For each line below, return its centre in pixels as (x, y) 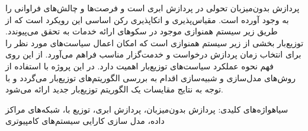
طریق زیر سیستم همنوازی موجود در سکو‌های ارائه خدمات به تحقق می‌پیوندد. (142, 31)
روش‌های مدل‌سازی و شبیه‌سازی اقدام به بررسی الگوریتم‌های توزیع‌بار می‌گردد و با (151, 77)
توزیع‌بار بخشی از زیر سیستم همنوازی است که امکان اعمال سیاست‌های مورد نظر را (155, 42)
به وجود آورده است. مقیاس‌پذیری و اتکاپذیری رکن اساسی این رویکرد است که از (147, 19)
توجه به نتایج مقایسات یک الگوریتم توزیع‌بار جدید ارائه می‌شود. (115, 89)
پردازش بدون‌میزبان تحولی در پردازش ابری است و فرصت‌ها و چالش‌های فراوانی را (153, 8)
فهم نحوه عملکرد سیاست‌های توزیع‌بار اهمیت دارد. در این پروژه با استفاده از (139, 65)
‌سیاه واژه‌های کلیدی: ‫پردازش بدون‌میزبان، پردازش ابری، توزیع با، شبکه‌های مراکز (147, 109)
